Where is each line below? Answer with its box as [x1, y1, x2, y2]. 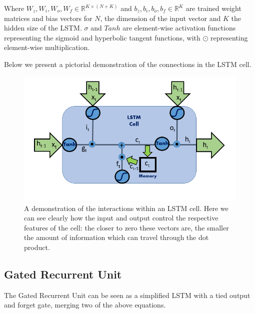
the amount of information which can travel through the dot [24, 232, 209, 242]
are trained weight [185, 3, 241, 13]
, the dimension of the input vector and [100, 12, 221, 23]
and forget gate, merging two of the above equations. [4, 299, 166, 310]
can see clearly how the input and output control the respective [24, 212, 218, 223]
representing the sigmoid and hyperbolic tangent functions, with [4, 32, 200, 42]
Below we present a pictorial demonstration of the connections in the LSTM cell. [4, 58, 251, 69]
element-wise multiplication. [4, 42, 90, 52]
